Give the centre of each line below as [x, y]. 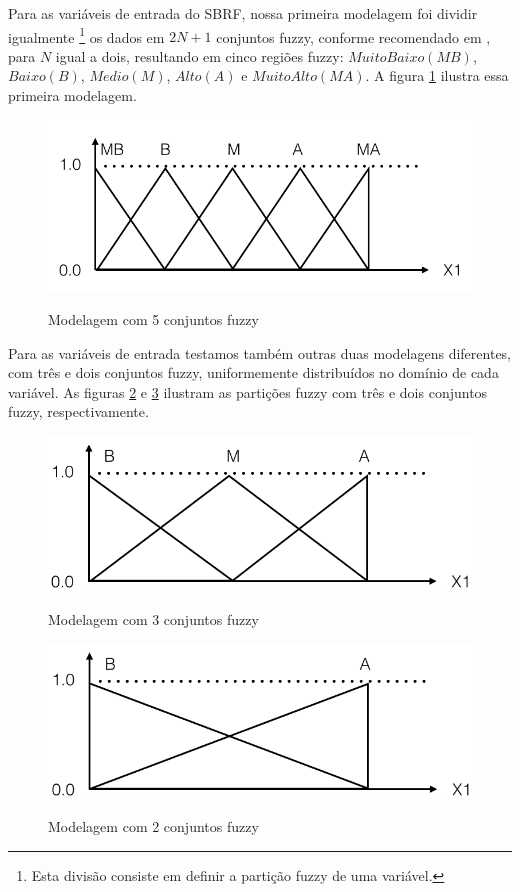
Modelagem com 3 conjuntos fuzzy [153, 618]
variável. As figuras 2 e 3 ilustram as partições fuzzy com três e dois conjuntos [248, 391]
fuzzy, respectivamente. [78, 411]
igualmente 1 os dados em [86, 35]
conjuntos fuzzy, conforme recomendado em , [353, 36]
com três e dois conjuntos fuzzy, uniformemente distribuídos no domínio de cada [253, 372]
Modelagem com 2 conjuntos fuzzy [153, 826]
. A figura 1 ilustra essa [437, 75]
